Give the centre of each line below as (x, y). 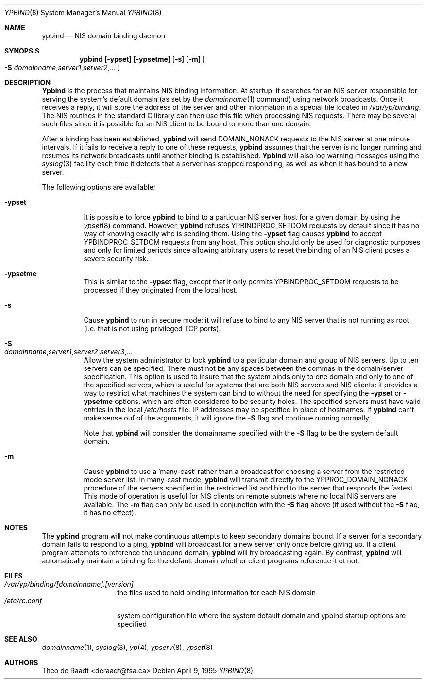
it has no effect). (110, 513)
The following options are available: (99, 187)
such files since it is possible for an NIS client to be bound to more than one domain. (177, 124)
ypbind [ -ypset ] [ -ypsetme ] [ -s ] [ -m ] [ (142, 59)
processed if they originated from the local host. (161, 290)
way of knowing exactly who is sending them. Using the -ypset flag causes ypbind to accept (233, 234)
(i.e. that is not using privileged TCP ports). (152, 328)
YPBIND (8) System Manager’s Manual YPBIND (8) (83, 12)
